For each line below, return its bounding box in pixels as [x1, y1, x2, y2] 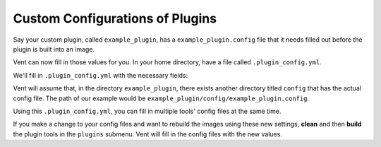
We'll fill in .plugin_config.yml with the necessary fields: [13, 71, 188, 79]
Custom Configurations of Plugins [13, 11, 217, 26]
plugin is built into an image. [13, 45, 95, 53]
